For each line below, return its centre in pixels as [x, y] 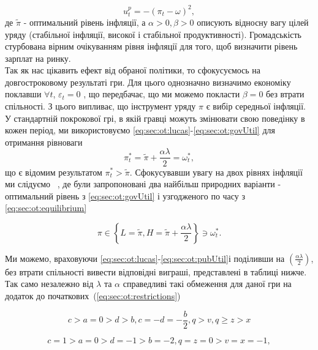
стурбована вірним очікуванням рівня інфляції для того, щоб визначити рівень [151, 46]
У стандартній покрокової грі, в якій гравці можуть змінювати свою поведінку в [155, 118]
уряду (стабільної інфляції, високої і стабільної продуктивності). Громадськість [153, 34]
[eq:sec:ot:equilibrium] [46, 208]
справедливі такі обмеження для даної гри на [207, 284]
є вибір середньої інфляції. [256, 106]
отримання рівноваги [44, 142]
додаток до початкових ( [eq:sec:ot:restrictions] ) [93, 296]
